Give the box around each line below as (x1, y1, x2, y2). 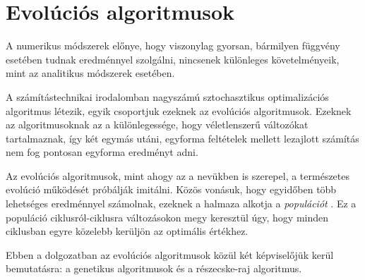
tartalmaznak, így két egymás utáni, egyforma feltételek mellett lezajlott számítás (6, 130, 359, 145)
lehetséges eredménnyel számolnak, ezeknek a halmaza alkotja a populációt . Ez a (6, 196, 357, 211)
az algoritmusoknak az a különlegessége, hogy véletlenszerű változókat (6, 117, 309, 132)
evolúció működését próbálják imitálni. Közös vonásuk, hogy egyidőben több (6, 182, 337, 197)
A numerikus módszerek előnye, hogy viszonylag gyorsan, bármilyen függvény (6, 38, 340, 53)
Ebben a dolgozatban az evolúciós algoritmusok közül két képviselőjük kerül (6, 247, 334, 262)
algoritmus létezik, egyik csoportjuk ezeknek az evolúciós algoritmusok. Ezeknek (6, 103, 352, 118)
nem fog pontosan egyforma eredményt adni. (6, 145, 198, 159)
